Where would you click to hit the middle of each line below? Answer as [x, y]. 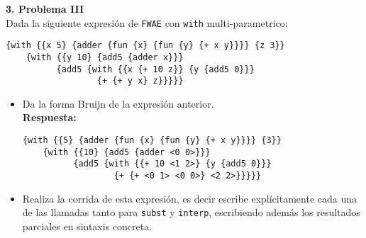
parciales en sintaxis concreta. [87, 226]
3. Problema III [45, 8]
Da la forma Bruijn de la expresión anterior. [118, 103]
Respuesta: [49, 117]
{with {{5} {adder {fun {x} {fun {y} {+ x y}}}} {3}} [152, 141]
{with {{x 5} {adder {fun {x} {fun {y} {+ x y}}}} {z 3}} [145, 46]
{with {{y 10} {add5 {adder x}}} [105, 57]
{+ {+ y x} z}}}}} [140, 81]
